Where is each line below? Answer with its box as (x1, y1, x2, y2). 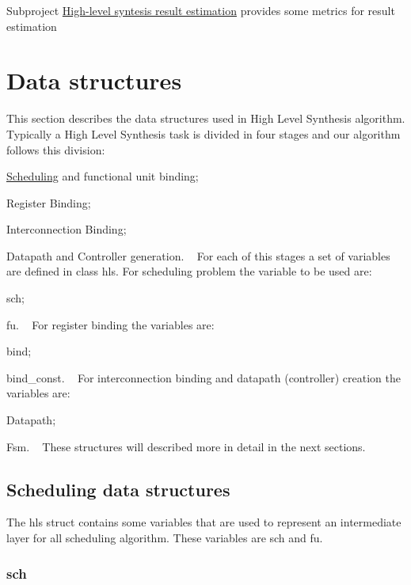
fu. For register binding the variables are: (6, 316, 215, 332)
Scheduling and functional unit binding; (6, 168, 199, 184)
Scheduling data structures (6, 477, 230, 501)
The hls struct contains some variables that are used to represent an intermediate (6, 514, 401, 530)
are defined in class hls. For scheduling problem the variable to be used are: (6, 263, 372, 279)
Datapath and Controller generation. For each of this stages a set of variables (6, 247, 390, 264)
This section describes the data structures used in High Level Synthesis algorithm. (6, 110, 405, 127)
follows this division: (6, 141, 105, 158)
